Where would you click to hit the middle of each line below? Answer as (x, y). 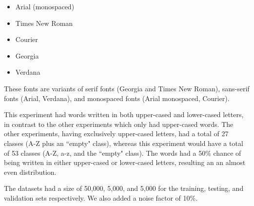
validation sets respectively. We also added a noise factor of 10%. (101, 197)
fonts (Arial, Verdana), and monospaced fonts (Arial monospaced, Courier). (117, 98)
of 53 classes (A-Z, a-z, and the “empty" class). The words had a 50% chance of (123, 153)
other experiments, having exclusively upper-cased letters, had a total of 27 (116, 134)
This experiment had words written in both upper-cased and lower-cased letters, (124, 114)
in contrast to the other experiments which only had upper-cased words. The (119, 124)
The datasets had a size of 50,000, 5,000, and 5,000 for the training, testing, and (124, 188)
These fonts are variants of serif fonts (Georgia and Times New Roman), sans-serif (127, 88)
